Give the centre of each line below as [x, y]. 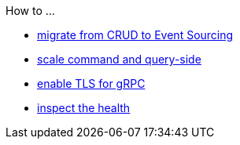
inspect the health [84, 108]
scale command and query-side [119, 59]
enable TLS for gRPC [91, 83]
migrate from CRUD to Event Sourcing [135, 35]
